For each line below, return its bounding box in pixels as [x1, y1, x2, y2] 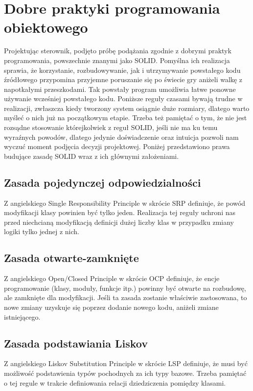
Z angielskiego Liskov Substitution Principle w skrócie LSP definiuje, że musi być [4, 358, 248, 369]
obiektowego [4, 17, 88, 37]
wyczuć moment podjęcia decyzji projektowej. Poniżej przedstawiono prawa [4, 141, 230, 152]
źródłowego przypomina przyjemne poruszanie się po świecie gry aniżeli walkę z [4, 74, 242, 85]
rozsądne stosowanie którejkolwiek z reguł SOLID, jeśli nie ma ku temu [4, 122, 218, 132]
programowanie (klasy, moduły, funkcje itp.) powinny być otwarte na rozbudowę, [4, 282, 246, 293]
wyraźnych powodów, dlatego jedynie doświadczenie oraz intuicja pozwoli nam [4, 131, 239, 142]
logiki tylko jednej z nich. [4, 226, 80, 237]
